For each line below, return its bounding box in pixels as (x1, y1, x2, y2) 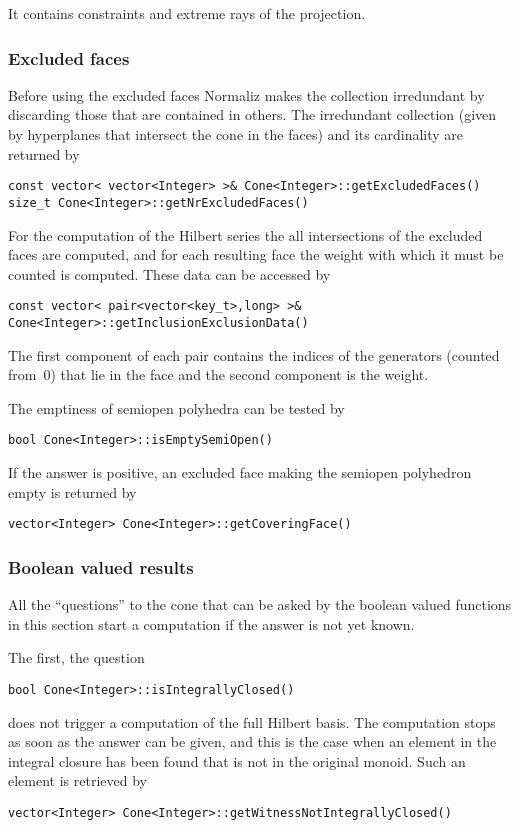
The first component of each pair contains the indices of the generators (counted (8, 344, 500, 365)
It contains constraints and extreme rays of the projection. (8, 3, 366, 23)
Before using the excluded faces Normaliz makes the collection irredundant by (8, 84, 485, 105)
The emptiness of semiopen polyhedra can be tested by (8, 397, 345, 418)
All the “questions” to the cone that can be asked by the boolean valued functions (8, 594, 512, 615)
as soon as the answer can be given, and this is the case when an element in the (8, 731, 497, 752)
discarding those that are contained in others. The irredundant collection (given (8, 104, 497, 125)
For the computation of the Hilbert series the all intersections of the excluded (8, 224, 483, 245)
